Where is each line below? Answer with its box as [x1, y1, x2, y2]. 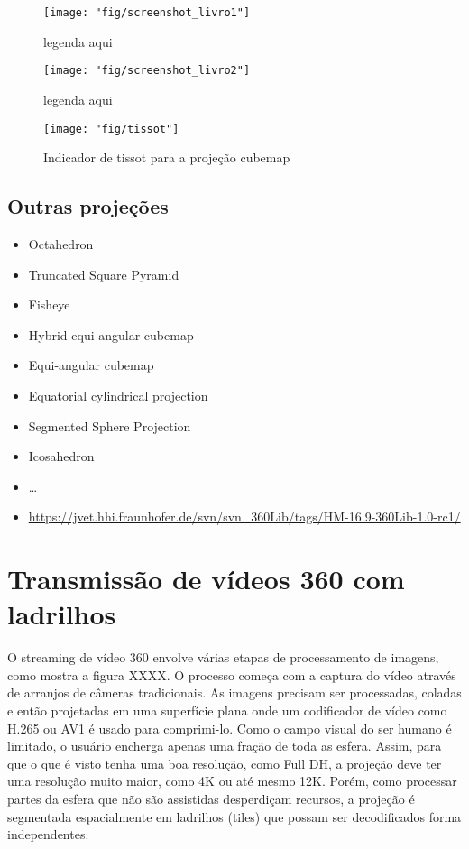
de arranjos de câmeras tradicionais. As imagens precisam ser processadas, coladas [7, 683, 462, 702]
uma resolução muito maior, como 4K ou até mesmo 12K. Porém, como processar [7, 771, 457, 790]
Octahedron [28, 234, 94, 253]
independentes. [7, 825, 89, 844]
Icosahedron [28, 447, 95, 466]
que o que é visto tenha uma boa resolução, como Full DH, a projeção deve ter [7, 753, 442, 772]
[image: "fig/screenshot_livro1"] [43, 6, 251, 19]
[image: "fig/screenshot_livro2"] [43, 64, 251, 78]
